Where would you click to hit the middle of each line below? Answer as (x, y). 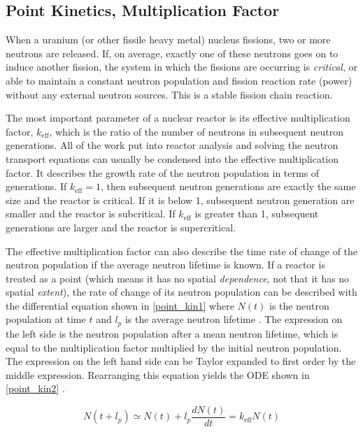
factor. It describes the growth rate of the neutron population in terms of (163, 172)
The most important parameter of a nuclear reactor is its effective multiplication (178, 118)
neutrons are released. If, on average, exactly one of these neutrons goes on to (172, 53)
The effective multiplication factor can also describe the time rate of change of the (182, 251)
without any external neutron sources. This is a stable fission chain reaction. (169, 94)
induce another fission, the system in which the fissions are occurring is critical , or (181, 67)
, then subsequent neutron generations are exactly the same (228, 186)
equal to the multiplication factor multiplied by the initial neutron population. (174, 347)
